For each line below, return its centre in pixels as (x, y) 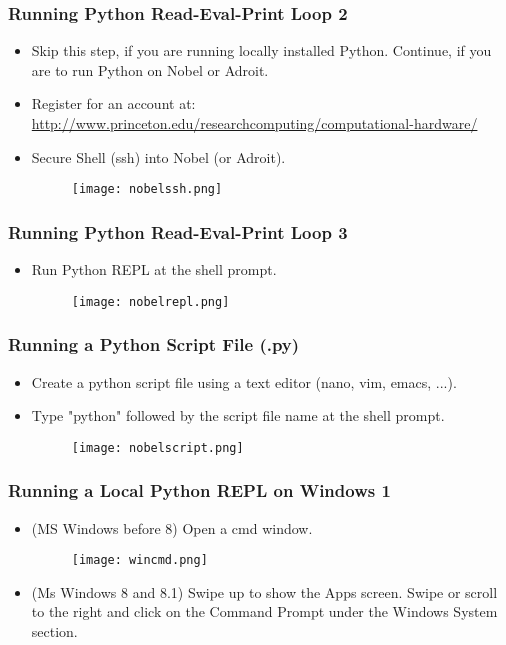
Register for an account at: (113, 103)
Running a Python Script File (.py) (154, 344)
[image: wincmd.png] (139, 560)
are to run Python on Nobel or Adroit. (150, 69)
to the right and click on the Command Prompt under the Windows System (264, 611)
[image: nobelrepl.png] (150, 301)
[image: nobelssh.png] (147, 189)
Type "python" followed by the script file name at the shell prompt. (238, 415)
